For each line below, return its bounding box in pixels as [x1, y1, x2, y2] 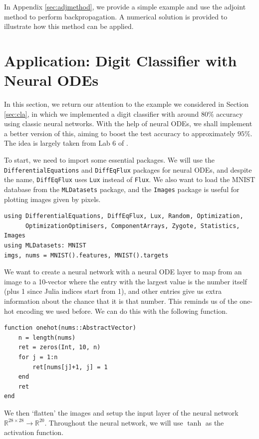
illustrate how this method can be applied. [4, 21, 134, 31]
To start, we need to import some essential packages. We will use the [4, 155, 215, 165]
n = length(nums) [18, 334, 76, 341]
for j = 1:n [18, 353, 58, 361]
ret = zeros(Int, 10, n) [18, 344, 101, 351]
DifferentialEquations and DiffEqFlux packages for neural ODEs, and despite [4, 164, 252, 175]
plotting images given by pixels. [4, 194, 101, 204]
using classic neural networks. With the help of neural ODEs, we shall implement [4, 118, 253, 129]
